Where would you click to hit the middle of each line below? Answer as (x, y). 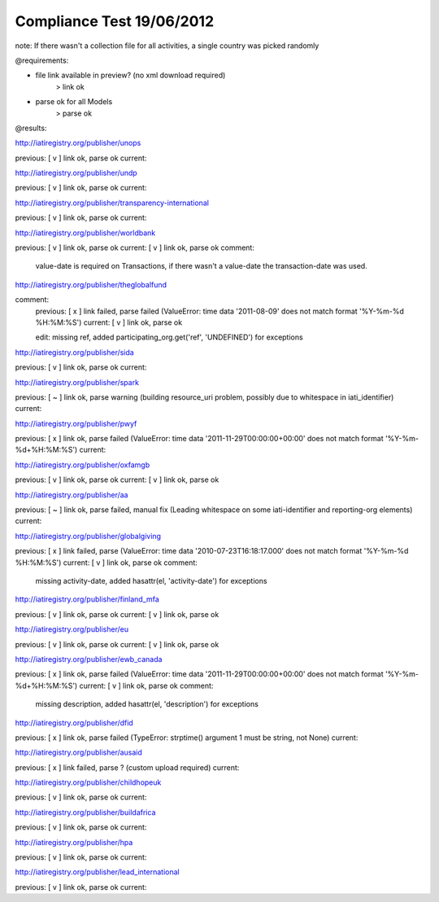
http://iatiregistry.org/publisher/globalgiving (88, 536)
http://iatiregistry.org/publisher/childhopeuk (88, 782)
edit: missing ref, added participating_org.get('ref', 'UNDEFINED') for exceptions (170, 337)
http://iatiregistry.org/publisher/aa (72, 495)
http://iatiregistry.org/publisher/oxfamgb (83, 465)
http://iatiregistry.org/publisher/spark (77, 382)
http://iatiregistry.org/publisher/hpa (74, 842)
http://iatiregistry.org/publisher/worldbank (85, 233)
